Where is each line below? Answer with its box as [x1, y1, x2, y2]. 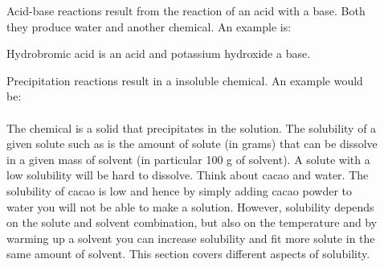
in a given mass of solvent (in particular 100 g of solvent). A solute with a [6, 150, 370, 167]
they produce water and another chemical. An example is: [6, 18, 292, 35]
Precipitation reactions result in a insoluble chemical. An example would [6, 72, 363, 88]
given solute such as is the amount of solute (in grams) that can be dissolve [6, 135, 378, 152]
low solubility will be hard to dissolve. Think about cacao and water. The [6, 166, 369, 183]
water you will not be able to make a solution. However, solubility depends [6, 198, 374, 215]
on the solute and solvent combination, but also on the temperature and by [6, 214, 378, 231]
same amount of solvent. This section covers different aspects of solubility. [6, 245, 370, 262]
